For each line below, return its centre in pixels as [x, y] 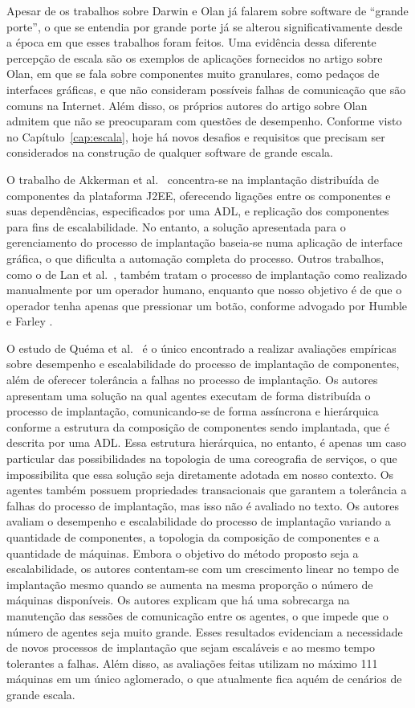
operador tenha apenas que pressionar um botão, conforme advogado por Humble [207, 305]
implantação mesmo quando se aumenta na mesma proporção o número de [190, 584]
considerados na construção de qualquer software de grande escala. [170, 152]
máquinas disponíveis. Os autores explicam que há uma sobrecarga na [178, 600]
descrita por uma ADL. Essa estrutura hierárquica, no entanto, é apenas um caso [206, 442]
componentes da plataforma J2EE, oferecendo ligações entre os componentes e [199, 195]
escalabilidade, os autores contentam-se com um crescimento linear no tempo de [203, 569]
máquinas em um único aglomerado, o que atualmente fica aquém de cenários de [204, 679]
